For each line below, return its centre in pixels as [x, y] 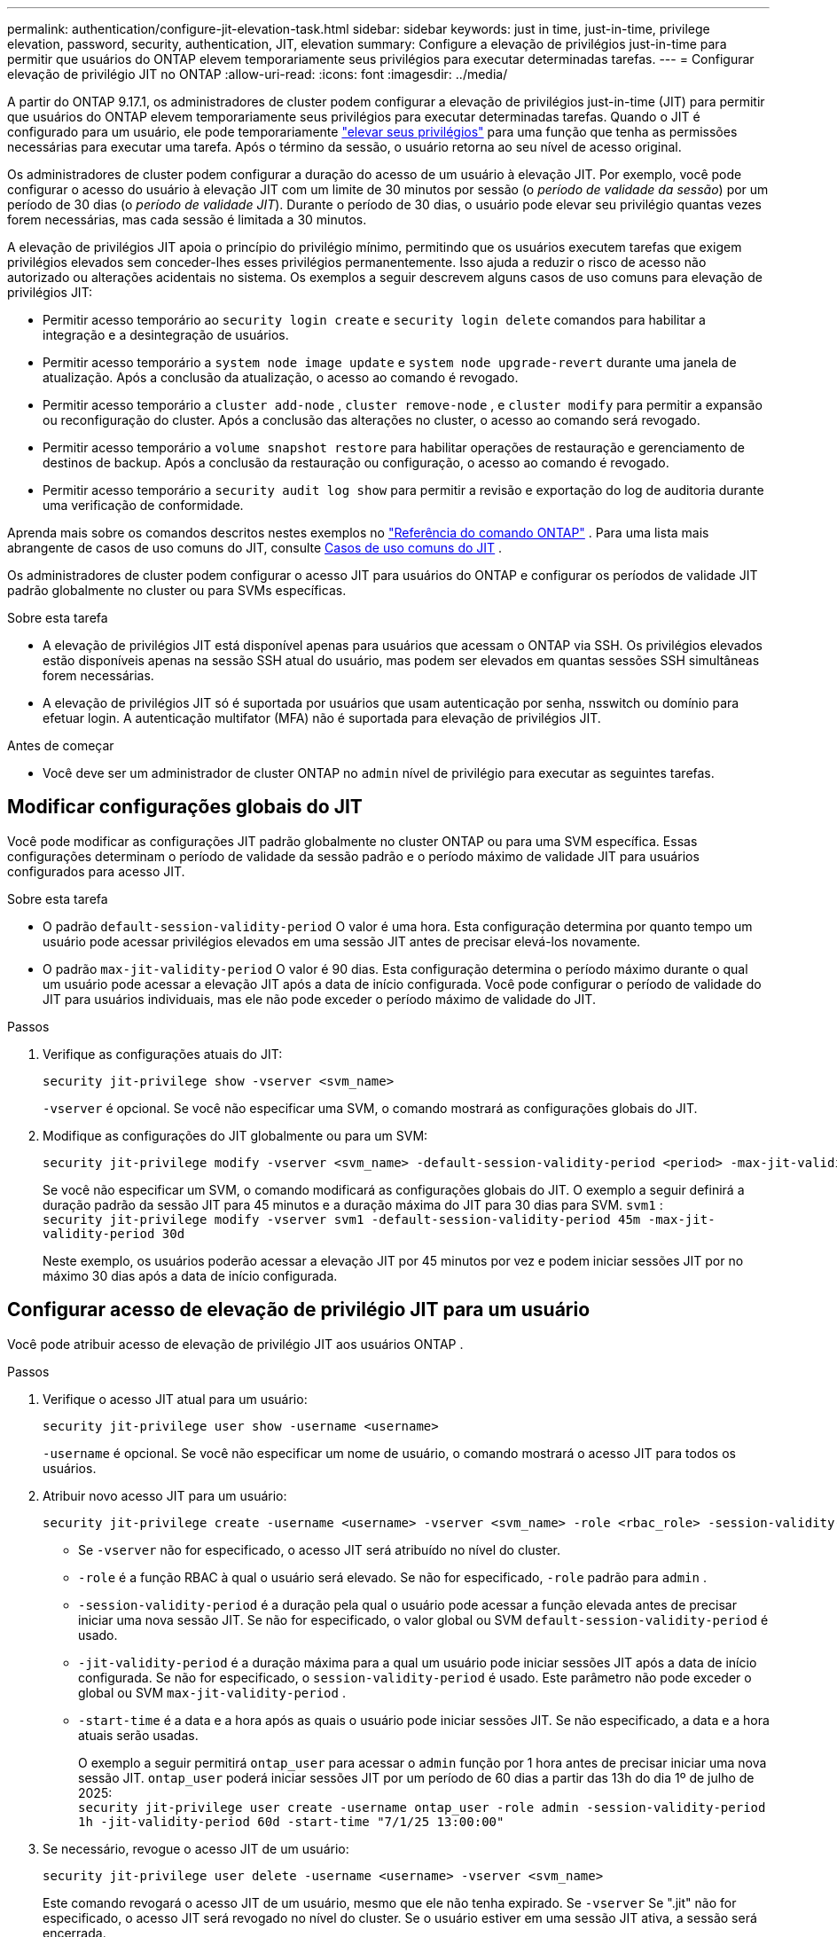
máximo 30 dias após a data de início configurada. [190, 1275]
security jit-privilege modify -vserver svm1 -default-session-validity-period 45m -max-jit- [379, 1219]
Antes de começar [61, 745]
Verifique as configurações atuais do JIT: [163, 1054]
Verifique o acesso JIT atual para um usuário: [175, 1399]
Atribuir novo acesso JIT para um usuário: [165, 1495]
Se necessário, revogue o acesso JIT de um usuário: [196, 1848]
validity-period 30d [114, 1233]
